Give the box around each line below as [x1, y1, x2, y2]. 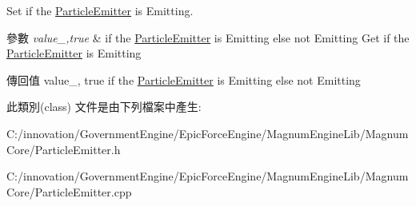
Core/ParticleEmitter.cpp [6, 183, 132, 200]
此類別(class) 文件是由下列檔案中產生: [6, 98, 202, 115]
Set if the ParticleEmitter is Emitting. [6, 2, 194, 18]
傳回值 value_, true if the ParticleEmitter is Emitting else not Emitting [6, 71, 361, 88]
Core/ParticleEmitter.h [6, 141, 121, 157]
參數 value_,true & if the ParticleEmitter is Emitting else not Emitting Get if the [6, 29, 410, 46]
